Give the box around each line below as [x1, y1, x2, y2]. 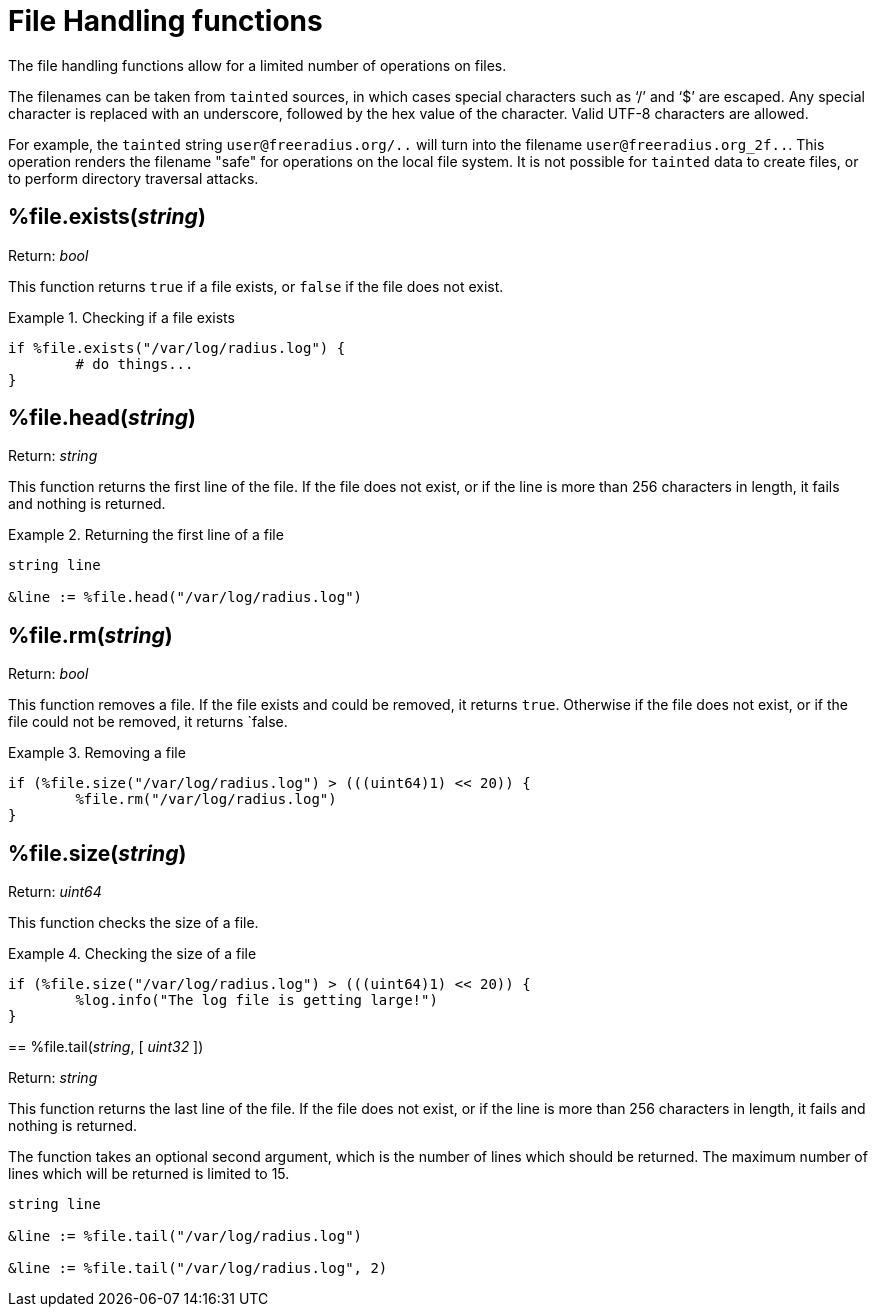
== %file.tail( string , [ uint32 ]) [8, 1038, 204, 1056]
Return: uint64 [8, 883, 102, 901]
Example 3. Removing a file [8, 744, 186, 762]
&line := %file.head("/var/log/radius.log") [8, 589, 363, 606]
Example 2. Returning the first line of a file [8, 526, 284, 544]
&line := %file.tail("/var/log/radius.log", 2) [8, 1260, 388, 1277]
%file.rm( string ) [8, 622, 173, 648]
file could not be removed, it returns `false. [8, 713, 288, 731]
